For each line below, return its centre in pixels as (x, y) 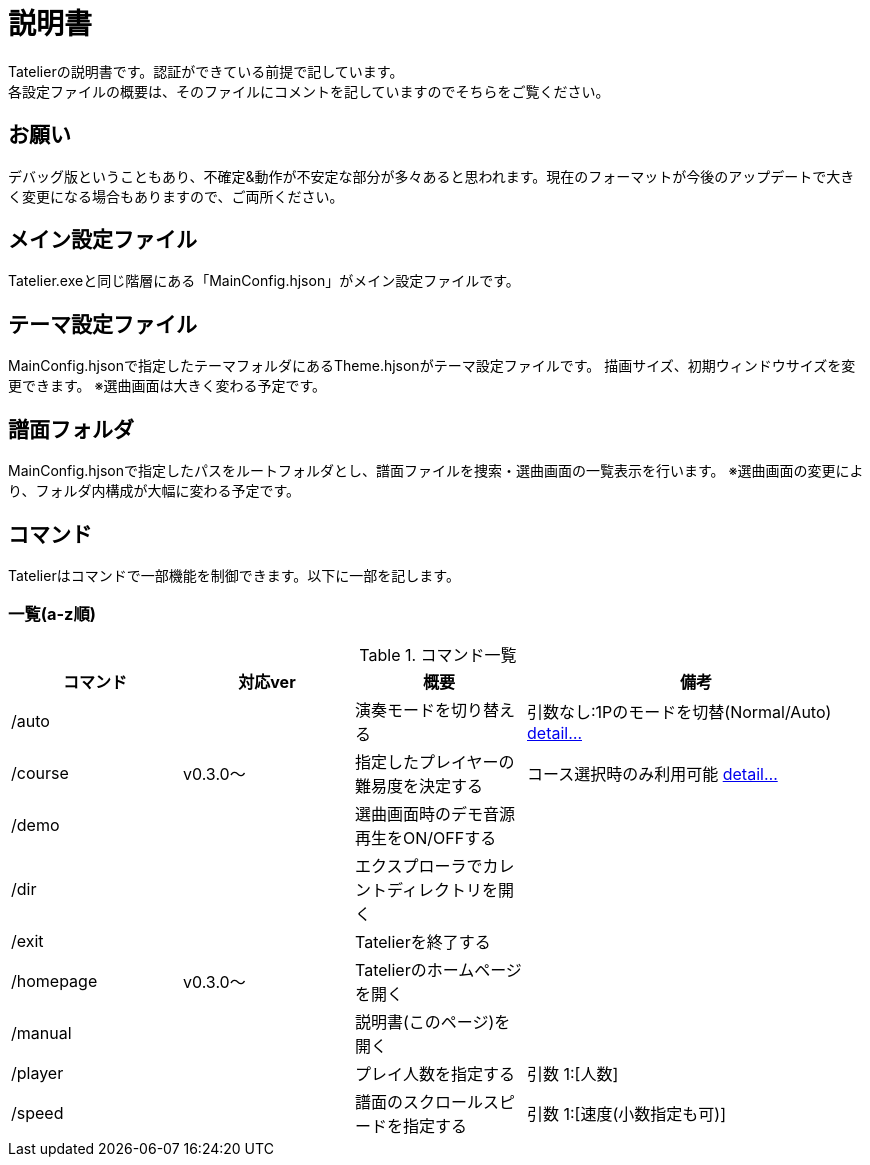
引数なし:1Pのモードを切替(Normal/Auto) (679, 711)
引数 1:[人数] (573, 1073)
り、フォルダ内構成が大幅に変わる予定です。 (154, 491)
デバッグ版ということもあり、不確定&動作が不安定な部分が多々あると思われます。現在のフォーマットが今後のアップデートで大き (431, 176)
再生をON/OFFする (426, 837)
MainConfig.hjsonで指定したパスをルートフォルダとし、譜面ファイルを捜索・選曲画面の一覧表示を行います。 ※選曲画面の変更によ (436, 471)
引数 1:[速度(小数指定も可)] (626, 1113)
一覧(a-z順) (52, 614)
